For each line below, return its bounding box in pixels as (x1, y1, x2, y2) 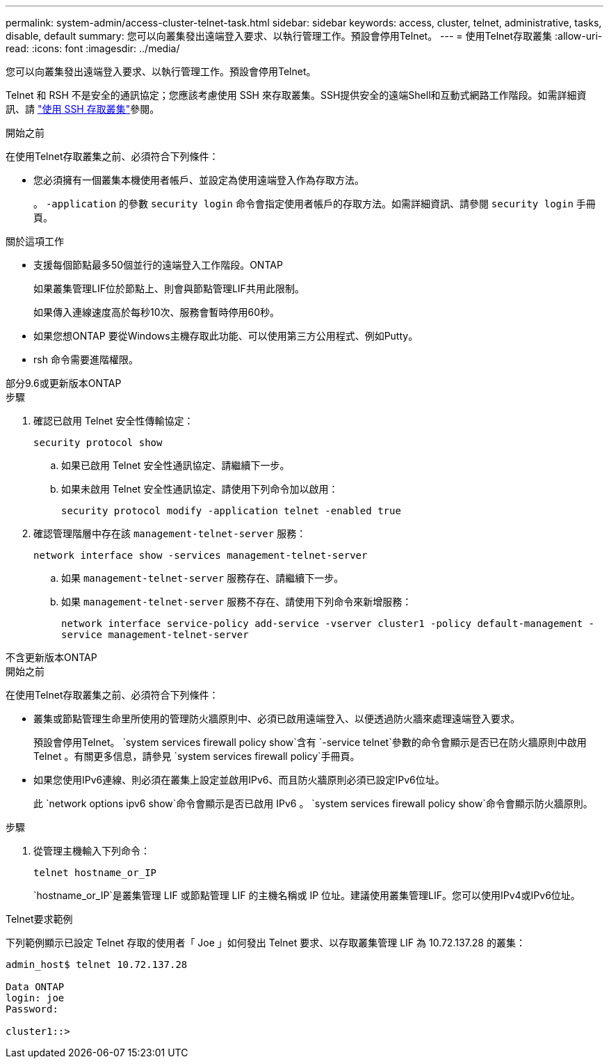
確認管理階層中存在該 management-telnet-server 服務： (33, 527, 307, 539)
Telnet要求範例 (6, 913, 73, 925)
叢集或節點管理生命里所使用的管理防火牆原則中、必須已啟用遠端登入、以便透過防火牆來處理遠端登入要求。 (33, 713, 520, 724)
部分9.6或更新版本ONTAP (6, 377, 122, 389)
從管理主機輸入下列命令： (33, 845, 150, 857)
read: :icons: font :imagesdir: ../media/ (6, 42, 180, 54)
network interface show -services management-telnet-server (33, 550, 368, 561)
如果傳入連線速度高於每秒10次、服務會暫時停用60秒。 (33, 306, 280, 318)
